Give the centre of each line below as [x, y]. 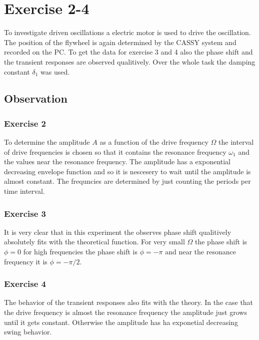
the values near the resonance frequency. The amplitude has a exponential [117, 161]
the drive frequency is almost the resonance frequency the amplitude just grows [125, 312]
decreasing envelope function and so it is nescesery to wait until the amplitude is [127, 171]
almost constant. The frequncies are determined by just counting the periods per [127, 181]
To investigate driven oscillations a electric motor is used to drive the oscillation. [127, 32]
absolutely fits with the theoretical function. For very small [94, 242]
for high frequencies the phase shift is [80, 252]
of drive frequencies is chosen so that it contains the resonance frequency [115, 151]
